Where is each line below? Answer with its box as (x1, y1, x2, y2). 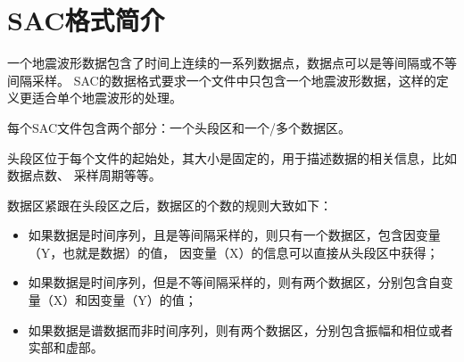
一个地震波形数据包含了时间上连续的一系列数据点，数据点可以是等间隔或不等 (7, 53, 457, 72)
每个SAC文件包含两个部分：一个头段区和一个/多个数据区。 (7, 118, 351, 136)
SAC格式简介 (7, 2, 165, 38)
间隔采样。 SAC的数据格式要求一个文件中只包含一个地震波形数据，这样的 (7, 70, 436, 89)
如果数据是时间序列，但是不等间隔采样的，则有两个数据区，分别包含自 (28, 273, 441, 292)
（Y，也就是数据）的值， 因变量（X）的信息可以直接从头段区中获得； (28, 243, 439, 261)
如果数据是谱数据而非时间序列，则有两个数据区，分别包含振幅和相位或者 (28, 320, 453, 339)
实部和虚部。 (28, 338, 104, 357)
